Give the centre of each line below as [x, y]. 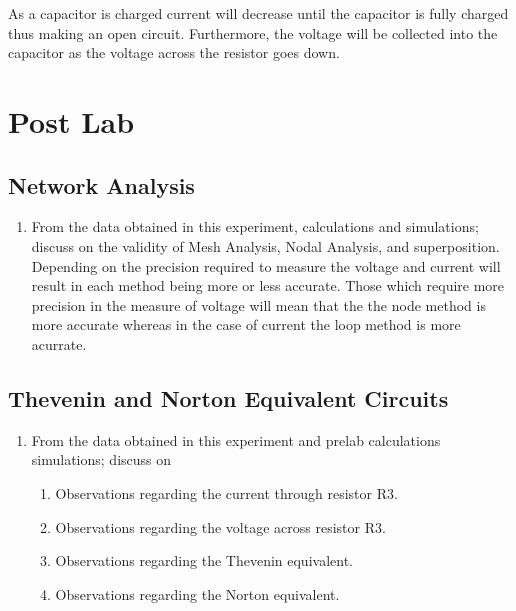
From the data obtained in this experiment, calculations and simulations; [255, 226]
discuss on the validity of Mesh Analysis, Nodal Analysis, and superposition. [265, 245]
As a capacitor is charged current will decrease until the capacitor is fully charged [258, 13]
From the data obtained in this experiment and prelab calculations [236, 439]
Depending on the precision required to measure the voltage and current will [266, 265]
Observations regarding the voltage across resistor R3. [220, 526]
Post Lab [71, 120]
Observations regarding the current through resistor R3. [226, 492]
